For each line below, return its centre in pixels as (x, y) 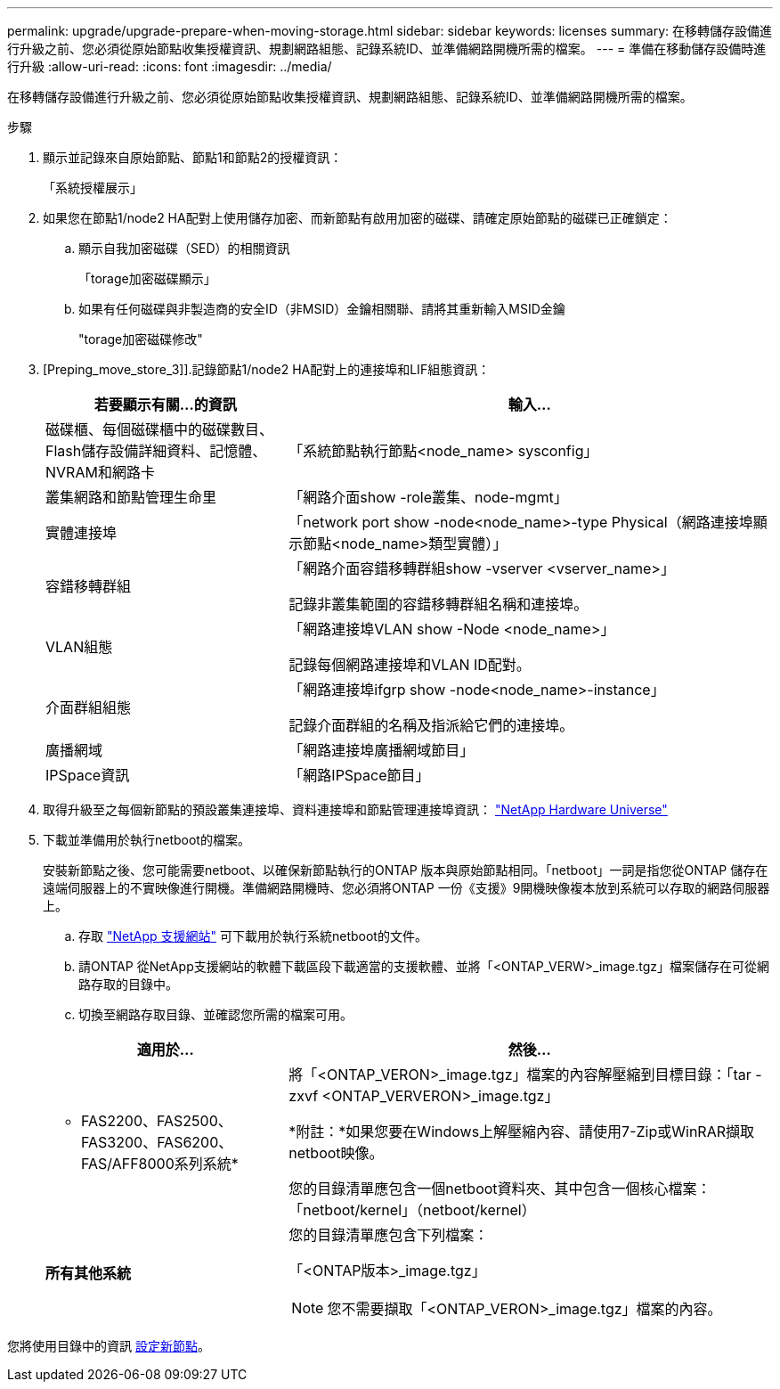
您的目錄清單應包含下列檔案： (389, 1235)
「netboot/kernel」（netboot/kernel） (412, 1210)
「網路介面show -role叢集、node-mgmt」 (428, 497)
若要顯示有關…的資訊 (165, 404)
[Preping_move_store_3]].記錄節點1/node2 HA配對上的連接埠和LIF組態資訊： (267, 369)
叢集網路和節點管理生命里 (131, 497)
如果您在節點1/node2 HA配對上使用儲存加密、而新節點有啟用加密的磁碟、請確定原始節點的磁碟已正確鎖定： (357, 218)
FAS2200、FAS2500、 (157, 1121)
